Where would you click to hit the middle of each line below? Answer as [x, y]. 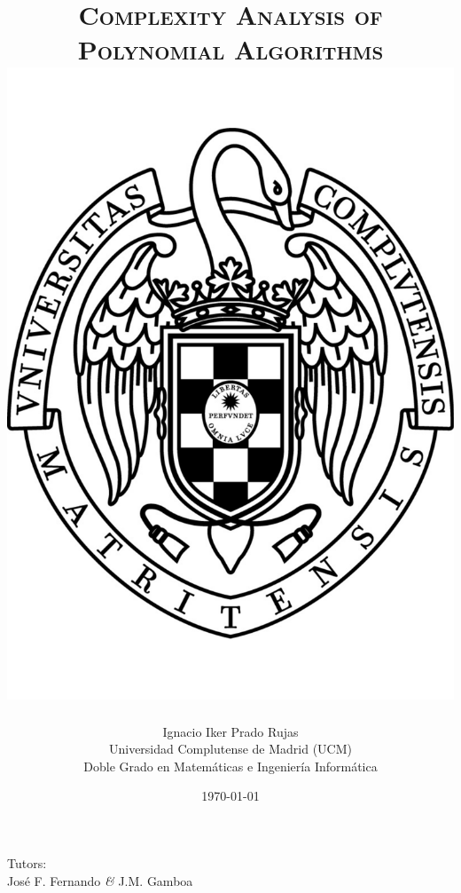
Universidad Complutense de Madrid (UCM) [230, 749]
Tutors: [27, 863]
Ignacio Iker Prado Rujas [230, 731]
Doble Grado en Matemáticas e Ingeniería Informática [230, 766]
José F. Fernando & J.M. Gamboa [100, 880]
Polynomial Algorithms [230, 49]
